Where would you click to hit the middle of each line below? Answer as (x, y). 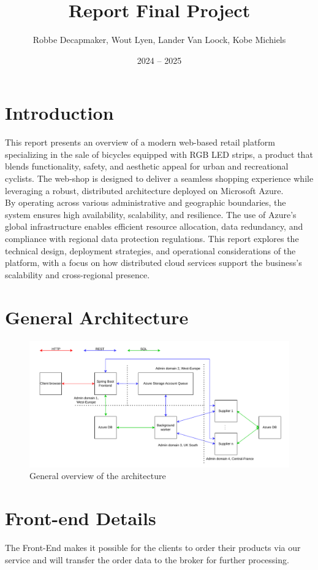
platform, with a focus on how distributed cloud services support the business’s (153, 263)
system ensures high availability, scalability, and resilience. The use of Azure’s (151, 214)
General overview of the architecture (98, 476)
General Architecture (97, 317)
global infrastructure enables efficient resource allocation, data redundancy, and (154, 226)
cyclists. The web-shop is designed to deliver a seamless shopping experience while (159, 178)
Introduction (59, 113)
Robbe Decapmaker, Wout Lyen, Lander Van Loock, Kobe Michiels (159, 40)
